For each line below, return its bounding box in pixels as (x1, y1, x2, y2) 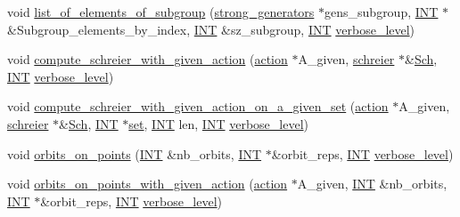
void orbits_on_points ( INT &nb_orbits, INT (7, 144, 262, 163)
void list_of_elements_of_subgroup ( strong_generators (7, 3, 315, 20)
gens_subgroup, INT (324, 3, 439, 20)
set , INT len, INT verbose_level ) (128, 114, 308, 133)
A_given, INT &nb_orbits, (297, 174, 448, 193)
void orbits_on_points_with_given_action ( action (7, 174, 288, 193)
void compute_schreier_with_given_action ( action (7, 50, 288, 68)
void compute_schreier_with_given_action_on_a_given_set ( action (7, 97, 389, 116)
